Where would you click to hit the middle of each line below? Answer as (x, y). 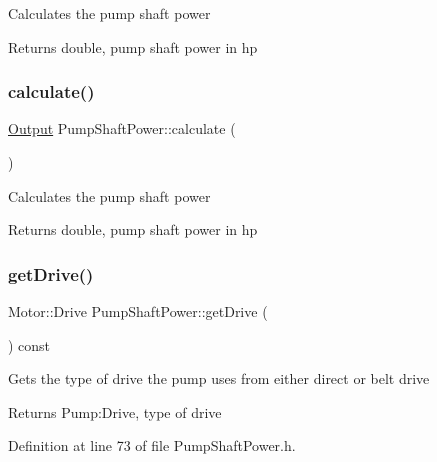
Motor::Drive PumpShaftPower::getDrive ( (138, 311)
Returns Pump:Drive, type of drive (115, 411)
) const (29, 344)
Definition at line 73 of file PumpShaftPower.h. (152, 445)
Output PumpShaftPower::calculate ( (122, 128)
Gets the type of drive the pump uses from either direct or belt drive (219, 378)
